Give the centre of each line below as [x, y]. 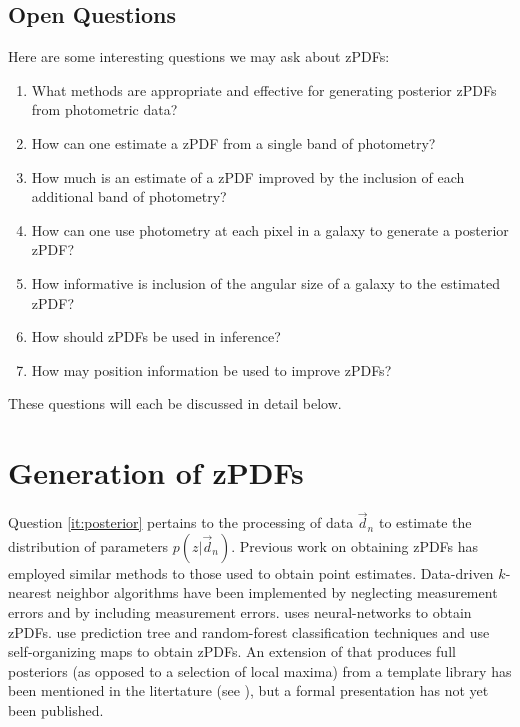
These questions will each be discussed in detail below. [175, 403]
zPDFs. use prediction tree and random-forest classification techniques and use [249, 631]
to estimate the [425, 522]
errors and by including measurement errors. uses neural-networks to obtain [240, 612]
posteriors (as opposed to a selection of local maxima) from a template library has [260, 670]
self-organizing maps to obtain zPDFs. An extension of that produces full [232, 651]
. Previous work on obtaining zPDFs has [355, 545]
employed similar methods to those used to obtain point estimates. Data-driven [251, 572]
